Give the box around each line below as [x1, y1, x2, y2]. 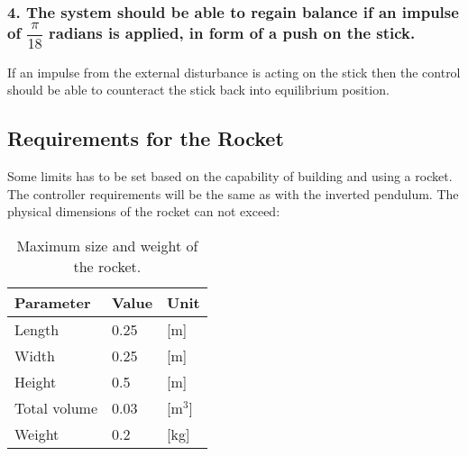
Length [14, 318, 60, 340]
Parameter [14, 291, 91, 313]
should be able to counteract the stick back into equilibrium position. [7, 80, 390, 99]
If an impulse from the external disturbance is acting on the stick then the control [7, 62, 461, 81]
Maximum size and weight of [16, 234, 198, 256]
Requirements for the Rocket [7, 124, 284, 152]
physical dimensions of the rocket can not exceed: [7, 202, 280, 221]
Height [14, 370, 57, 392]
